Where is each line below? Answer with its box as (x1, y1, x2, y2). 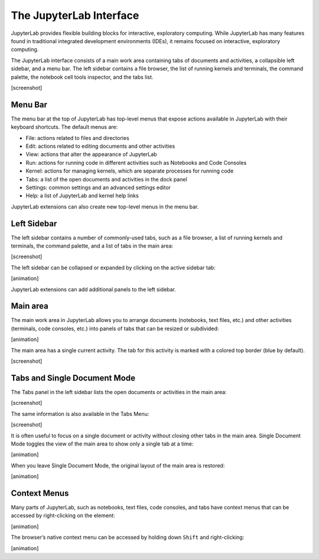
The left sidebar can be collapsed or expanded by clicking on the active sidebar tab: (11, 264, 216, 271)
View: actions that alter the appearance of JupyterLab (25, 151, 157, 158)
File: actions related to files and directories (25, 134, 129, 141)
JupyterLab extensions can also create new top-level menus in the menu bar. (11, 203, 199, 210)
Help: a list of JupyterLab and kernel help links (25, 192, 139, 199)
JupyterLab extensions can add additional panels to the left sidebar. (11, 285, 177, 292)
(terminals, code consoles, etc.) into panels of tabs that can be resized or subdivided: (11, 325, 219, 332)
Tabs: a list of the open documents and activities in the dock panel (25, 175, 187, 183)
